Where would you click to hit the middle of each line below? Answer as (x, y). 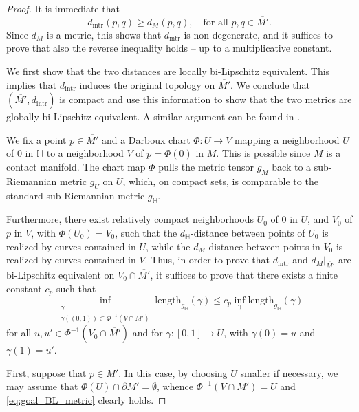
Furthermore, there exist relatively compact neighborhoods (130, 219)
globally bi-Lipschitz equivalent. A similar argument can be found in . (153, 117)
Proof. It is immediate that (63, 8)
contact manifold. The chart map (76, 166)
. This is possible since (263, 153)
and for (148, 333)
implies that (32, 84)
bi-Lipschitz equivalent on (61, 274)
